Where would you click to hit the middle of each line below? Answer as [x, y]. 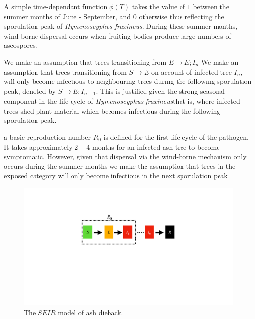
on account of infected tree [191, 71]
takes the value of [159, 6]
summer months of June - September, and [68, 16]
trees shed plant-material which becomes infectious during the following [112, 110]
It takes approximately [38, 146]
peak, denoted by [30, 91]
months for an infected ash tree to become [156, 146]
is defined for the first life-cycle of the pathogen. [176, 137]
